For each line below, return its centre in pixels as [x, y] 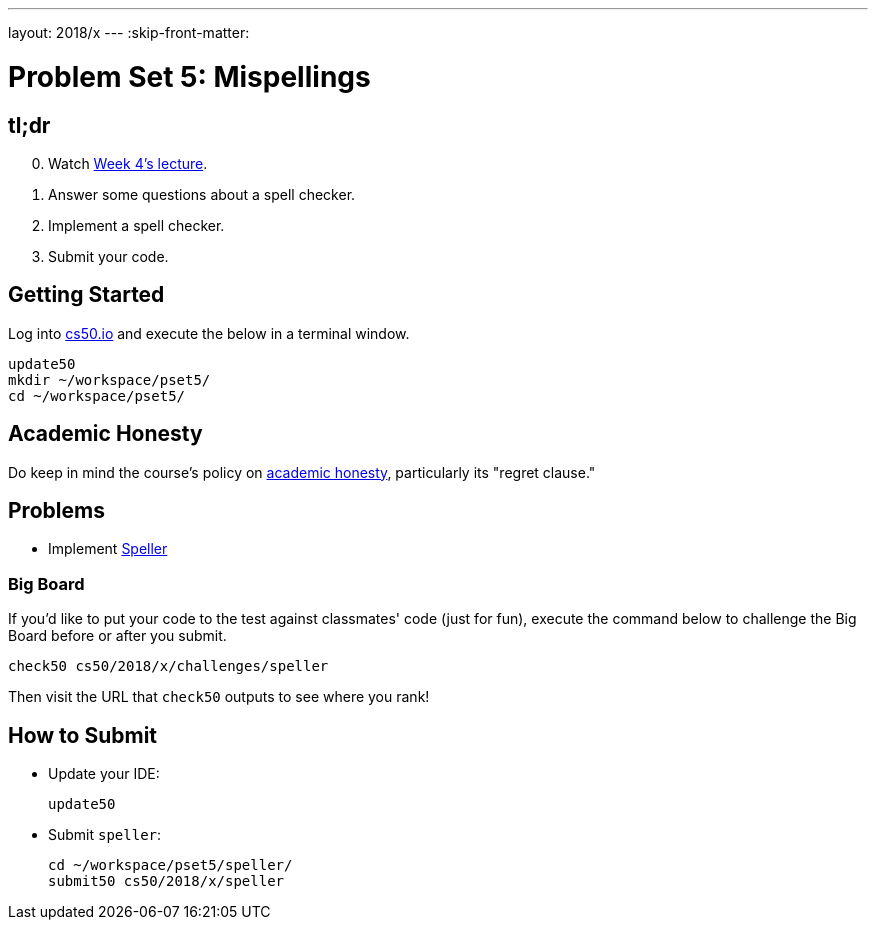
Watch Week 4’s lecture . [128, 163]
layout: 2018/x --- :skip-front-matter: [129, 32]
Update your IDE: [104, 774]
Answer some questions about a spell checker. [202, 194]
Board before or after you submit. [117, 636]
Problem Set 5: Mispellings [189, 76]
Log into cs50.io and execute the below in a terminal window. [209, 333]
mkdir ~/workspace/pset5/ [109, 379]
